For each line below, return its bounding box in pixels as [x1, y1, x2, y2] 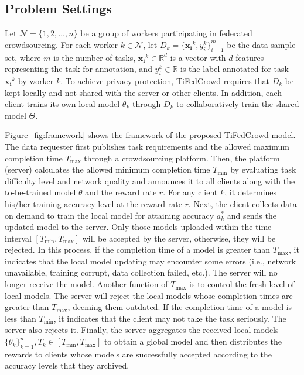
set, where [5, 51, 41, 63]
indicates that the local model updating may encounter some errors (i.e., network [5, 254, 296, 267]
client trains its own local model [5, 98, 120, 110]
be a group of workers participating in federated [80, 27, 252, 39]
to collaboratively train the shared [176, 98, 299, 110]
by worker [18, 74, 54, 87]
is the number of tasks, [53, 51, 136, 63]
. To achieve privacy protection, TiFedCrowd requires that [60, 74, 269, 87]
